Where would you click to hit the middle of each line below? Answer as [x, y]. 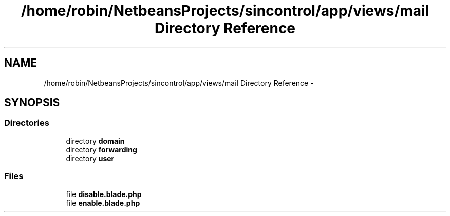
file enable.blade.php [103, 203]
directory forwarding [101, 149]
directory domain [95, 141]
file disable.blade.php [104, 194]
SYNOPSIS [32, 103]
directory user [90, 158]
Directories [27, 123]
